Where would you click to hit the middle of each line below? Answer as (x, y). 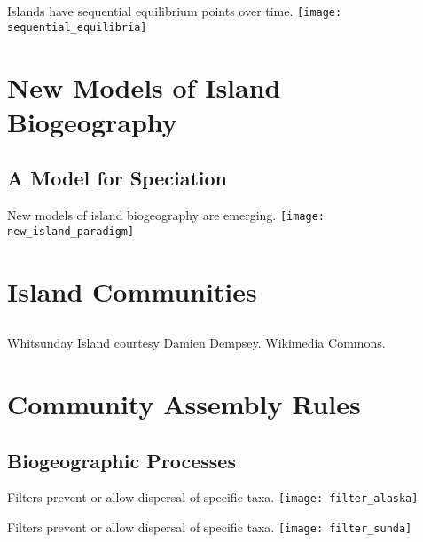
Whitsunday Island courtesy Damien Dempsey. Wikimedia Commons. (196, 343)
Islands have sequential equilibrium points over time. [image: (175, 11)
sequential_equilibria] (77, 27)
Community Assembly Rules (184, 403)
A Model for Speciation (117, 178)
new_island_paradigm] (71, 231)
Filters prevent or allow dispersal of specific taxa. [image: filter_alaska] (213, 497)
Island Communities (132, 291)
